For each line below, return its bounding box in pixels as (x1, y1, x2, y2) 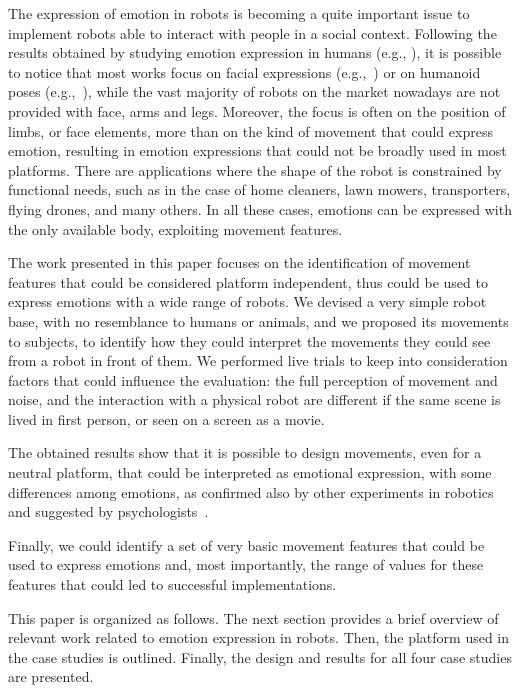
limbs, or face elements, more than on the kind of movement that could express (8, 120, 493, 141)
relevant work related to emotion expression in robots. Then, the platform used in (8, 627, 510, 648)
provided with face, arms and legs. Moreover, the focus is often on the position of (8, 100, 506, 121)
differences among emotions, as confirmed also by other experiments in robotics (8, 481, 494, 502)
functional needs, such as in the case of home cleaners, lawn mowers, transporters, (8, 179, 511, 200)
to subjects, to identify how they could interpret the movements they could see (8, 330, 491, 351)
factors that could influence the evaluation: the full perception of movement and (8, 369, 498, 390)
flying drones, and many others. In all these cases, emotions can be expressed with (8, 198, 512, 219)
